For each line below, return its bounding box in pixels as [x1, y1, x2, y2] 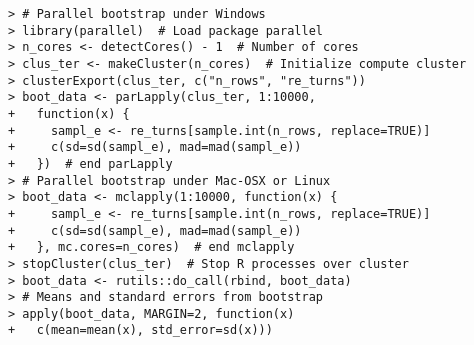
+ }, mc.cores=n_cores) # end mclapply [8, 240, 295, 255]
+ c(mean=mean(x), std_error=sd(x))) [8, 323, 273, 338]
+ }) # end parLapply [8, 156, 173, 171]
